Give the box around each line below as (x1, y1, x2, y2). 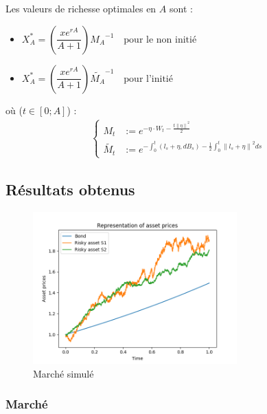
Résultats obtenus (5, 179, 135, 200)
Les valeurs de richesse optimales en (5, 1, 156, 15)
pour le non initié (124, 34, 197, 45)
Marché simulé (33, 366, 94, 380)
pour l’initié (124, 74, 173, 84)
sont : (169, 1, 193, 15)
